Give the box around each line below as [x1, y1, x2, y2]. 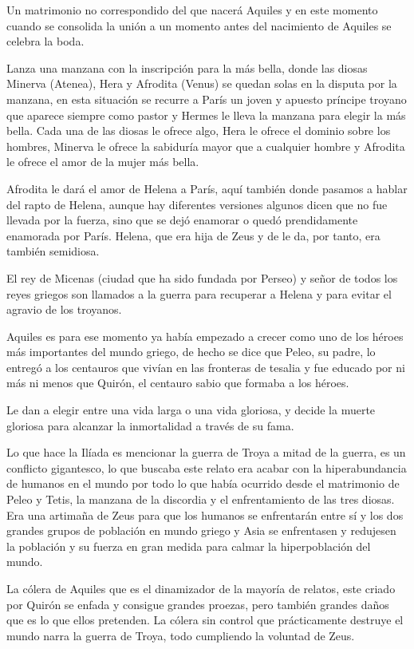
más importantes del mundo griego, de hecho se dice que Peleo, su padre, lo [6, 343, 376, 360]
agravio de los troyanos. [6, 301, 122, 318]
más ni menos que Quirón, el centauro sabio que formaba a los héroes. [6, 374, 349, 391]
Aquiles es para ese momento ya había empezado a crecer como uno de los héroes [6, 327, 404, 344]
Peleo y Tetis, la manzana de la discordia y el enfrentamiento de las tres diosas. [6, 491, 395, 508]
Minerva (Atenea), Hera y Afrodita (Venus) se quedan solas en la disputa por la [6, 75, 397, 92]
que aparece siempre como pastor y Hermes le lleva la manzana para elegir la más [6, 106, 406, 123]
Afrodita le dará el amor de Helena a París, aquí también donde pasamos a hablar [6, 180, 408, 196]
